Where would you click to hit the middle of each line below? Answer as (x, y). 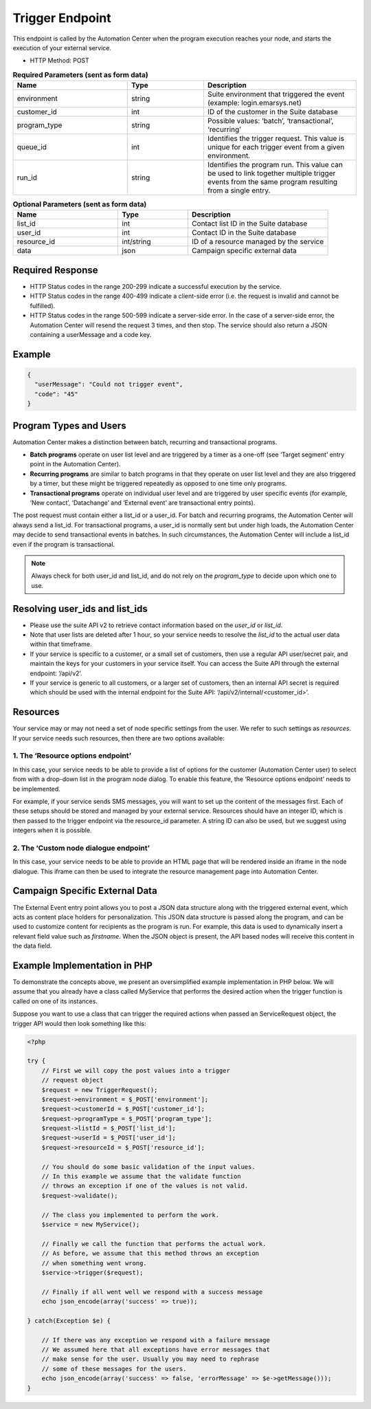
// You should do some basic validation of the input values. (148, 1167)
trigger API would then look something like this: (80, 1023)
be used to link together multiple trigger (271, 173)
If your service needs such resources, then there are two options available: (119, 738)
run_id (27, 177)
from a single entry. (239, 190)
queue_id (32, 147)
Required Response (56, 270)
